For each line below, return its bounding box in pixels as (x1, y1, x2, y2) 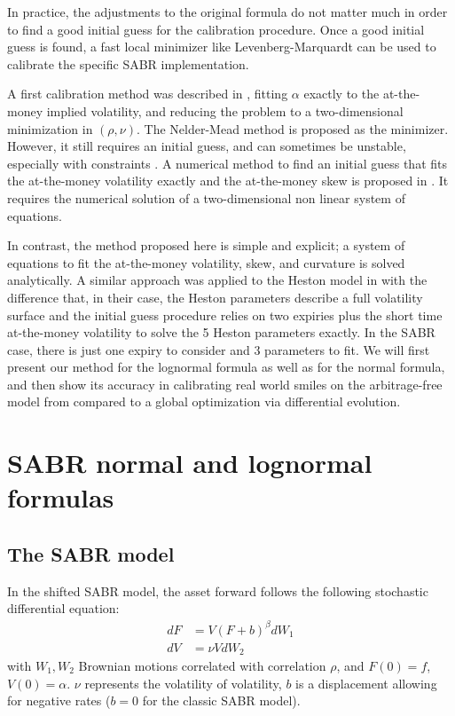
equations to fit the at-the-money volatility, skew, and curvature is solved (7, 253, 405, 271)
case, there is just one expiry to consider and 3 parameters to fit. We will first (7, 340, 430, 358)
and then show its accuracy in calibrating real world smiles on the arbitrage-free (7, 374, 443, 393)
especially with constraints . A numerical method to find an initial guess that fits (7, 153, 447, 172)
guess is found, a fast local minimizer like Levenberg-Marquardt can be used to (7, 37, 436, 56)
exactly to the (303, 84, 380, 103)
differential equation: (7, 599, 120, 618)
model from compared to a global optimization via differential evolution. (7, 392, 401, 411)
